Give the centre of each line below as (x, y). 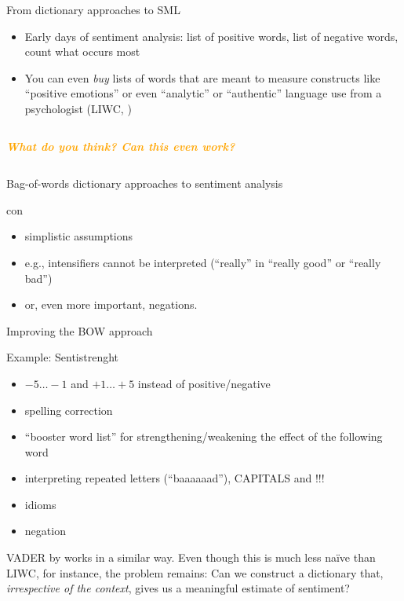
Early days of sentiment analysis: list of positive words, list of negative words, (211, 36)
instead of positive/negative (204, 383)
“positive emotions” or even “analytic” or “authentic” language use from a (203, 93)
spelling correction (69, 410)
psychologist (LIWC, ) (78, 108)
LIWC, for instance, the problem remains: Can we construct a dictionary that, (195, 572)
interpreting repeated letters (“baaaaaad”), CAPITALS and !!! (175, 478)
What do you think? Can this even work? (121, 146)
